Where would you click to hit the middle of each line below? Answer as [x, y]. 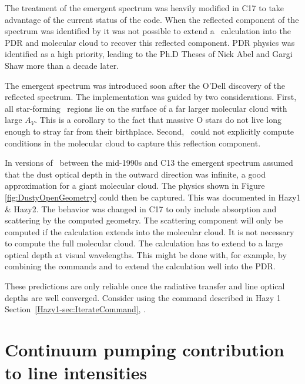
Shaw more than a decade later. [62, 65]
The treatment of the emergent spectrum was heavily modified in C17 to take [145, 8]
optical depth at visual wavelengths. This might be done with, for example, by [146, 254]
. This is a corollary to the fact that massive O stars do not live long [158, 120]
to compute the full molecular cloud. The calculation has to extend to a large [144, 243]
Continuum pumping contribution [145, 350]
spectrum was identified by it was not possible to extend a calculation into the [148, 31]
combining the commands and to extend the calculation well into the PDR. [140, 266]
